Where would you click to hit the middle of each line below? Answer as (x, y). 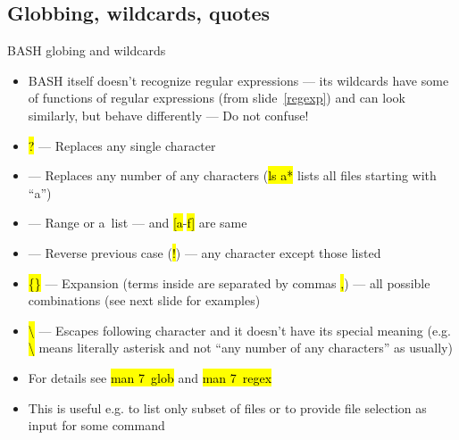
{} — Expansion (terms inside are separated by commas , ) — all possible (229, 282)
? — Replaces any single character (122, 145)
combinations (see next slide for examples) (144, 300)
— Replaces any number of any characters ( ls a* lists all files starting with (232, 175)
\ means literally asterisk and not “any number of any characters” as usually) (240, 348)
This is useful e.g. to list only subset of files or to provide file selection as (227, 407)
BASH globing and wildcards (87, 50)
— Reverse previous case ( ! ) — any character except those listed (204, 252)
